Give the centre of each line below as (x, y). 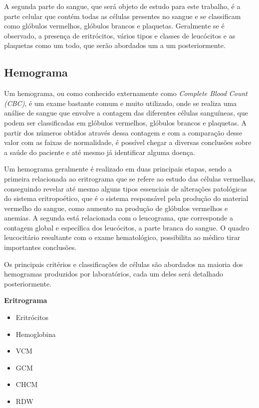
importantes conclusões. (40, 247)
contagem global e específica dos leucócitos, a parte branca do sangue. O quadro (127, 227)
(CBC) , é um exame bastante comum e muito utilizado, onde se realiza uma (121, 103)
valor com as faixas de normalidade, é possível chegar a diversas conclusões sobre (128, 142)
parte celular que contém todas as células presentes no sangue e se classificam (123, 16)
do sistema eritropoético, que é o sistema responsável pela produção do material (126, 198)
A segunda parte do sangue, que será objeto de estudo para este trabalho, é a (122, 6)
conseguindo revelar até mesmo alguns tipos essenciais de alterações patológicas (126, 188)
